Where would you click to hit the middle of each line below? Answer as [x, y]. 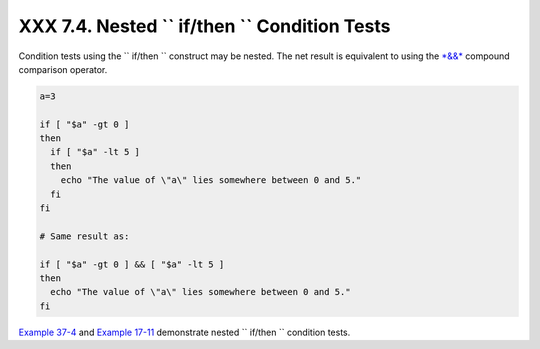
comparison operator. [63, 69]
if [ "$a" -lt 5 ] [95, 152]
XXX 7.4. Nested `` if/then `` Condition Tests [204, 26]
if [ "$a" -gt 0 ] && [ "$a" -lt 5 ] [132, 264]
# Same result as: [84, 236]
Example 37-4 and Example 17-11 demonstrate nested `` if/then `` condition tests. [184, 332]
